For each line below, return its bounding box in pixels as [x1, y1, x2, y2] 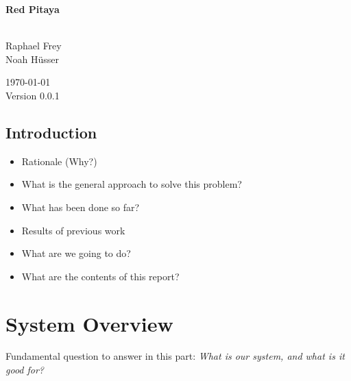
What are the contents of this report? [21, 269, 180, 283]
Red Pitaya [5, 2, 60, 16]
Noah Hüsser [5, 51, 59, 66]
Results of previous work [21, 223, 125, 237]
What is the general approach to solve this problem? [21, 177, 242, 191]
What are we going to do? [21, 246, 131, 260]
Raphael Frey [5, 38, 62, 53]
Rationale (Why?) [21, 153, 97, 168]
